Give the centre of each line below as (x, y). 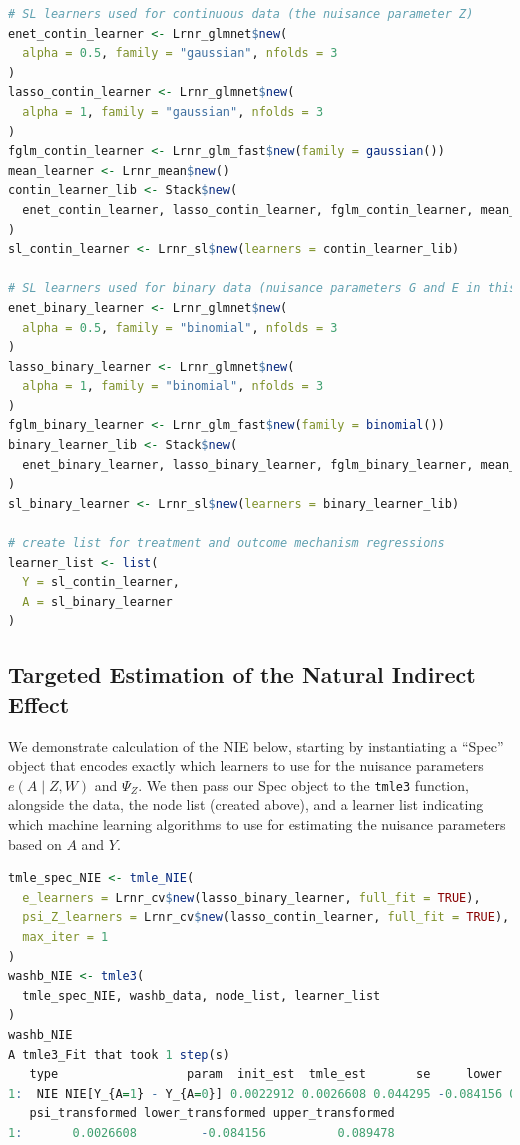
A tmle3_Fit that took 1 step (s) (119, 1054)
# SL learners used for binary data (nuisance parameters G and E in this (262, 288)
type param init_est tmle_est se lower (265, 1074)
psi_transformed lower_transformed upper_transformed (212, 1113)
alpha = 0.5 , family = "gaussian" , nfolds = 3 (180, 53)
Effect (39, 703)
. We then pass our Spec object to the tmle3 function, (303, 784)
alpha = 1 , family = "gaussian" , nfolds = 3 (173, 111)
